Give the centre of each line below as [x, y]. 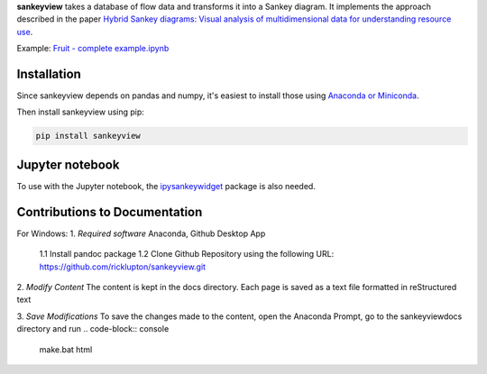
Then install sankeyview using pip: [80, 112]
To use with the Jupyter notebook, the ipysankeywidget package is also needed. [166, 186]
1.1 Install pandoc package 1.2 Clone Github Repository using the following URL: [187, 254]
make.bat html [66, 349]
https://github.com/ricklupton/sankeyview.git [123, 267]
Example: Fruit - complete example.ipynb [93, 49]
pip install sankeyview [88, 136]
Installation [49, 73]
